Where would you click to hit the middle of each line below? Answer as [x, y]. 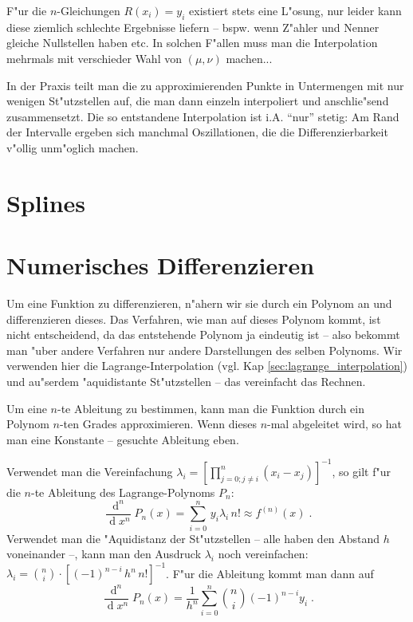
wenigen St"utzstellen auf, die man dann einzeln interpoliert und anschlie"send [198, 101]
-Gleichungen [88, 10]
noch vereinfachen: [263, 554]
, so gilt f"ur [361, 471]
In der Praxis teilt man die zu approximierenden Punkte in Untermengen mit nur [205, 85]
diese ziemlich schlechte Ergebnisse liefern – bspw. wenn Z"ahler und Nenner [193, 27]
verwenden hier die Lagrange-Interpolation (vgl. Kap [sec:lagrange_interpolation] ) [207, 366]
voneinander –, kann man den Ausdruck [104, 554]
